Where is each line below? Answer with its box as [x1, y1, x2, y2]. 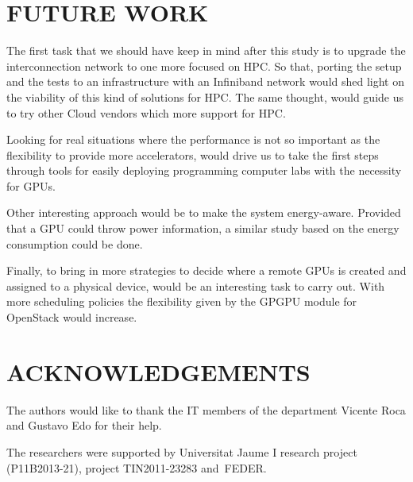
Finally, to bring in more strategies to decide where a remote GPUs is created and [6, 262, 407, 279]
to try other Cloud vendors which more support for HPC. [6, 104, 286, 121]
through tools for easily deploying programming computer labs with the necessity [6, 162, 402, 179]
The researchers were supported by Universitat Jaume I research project [6, 443, 357, 460]
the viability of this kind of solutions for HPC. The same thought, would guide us [6, 88, 403, 105]
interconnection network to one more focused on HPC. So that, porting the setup [6, 57, 402, 74]
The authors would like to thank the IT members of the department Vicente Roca [6, 401, 406, 418]
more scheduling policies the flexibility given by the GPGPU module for [6, 293, 357, 310]
